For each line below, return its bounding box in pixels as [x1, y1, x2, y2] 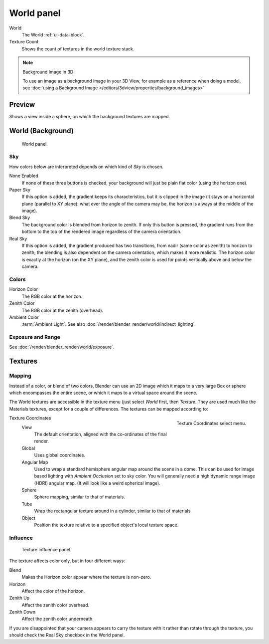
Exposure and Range [9, 334, 61, 341]
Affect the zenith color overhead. [21, 602, 90, 608]
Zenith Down [9, 609, 36, 615]
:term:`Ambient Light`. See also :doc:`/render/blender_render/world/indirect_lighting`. [21, 321, 196, 327]
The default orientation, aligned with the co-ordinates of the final [34, 431, 167, 437]
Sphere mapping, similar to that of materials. [34, 494, 126, 500]
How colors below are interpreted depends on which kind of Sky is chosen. [9, 164, 164, 170]
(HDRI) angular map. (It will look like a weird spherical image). [34, 480, 160, 486]
